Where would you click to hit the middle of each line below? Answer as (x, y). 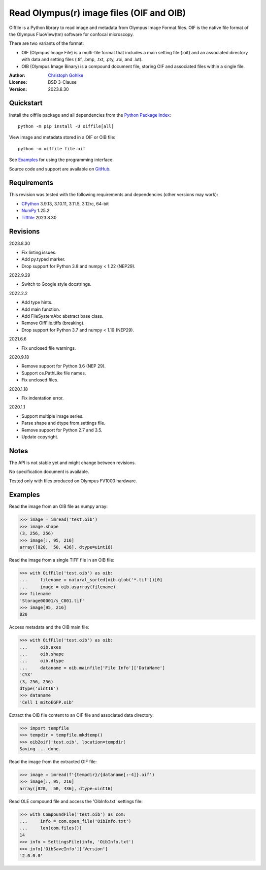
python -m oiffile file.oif (52, 149)
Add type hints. (37, 302)
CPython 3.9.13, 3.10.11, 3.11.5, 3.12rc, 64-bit (65, 203)
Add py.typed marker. (43, 259)
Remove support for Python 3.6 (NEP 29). (64, 366)
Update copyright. (40, 436)
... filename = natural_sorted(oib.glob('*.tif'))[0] (91, 580)
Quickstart (26, 103)
